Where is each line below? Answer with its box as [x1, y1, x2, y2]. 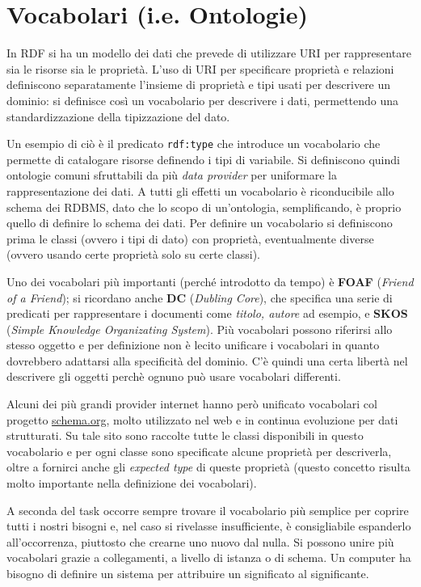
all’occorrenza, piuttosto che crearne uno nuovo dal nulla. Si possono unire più [6, 533, 394, 550]
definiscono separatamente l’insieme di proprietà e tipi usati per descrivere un [6, 76, 391, 93]
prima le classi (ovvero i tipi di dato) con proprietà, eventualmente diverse [6, 230, 374, 247]
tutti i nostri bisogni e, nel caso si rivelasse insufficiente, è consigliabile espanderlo [6, 517, 411, 534]
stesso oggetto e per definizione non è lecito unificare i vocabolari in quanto [6, 336, 380, 353]
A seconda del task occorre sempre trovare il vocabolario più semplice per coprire [6, 501, 409, 518]
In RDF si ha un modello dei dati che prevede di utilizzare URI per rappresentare [6, 44, 411, 61]
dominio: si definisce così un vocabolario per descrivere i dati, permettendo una [6, 91, 399, 108]
